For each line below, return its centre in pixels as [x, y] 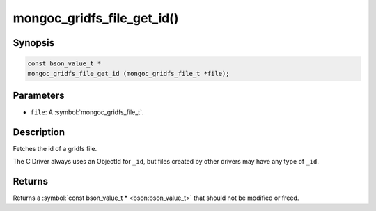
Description [39, 132]
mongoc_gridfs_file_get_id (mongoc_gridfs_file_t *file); [128, 73]
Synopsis [34, 43]
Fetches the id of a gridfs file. [55, 148]
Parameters [39, 95]
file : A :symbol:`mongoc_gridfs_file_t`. [87, 112]
